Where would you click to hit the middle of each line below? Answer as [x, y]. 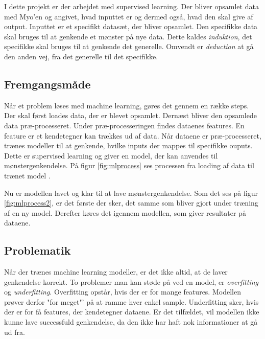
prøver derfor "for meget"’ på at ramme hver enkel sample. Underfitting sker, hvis [131, 301]
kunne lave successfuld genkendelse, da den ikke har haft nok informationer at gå [131, 322]
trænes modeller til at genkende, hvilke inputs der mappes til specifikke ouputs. [128, 145]
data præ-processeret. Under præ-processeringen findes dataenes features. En [124, 125]
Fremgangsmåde [47, 84]
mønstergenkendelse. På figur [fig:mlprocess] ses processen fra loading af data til [129, 165]
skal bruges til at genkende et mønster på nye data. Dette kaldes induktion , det [128, 36]
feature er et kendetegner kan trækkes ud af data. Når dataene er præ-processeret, [133, 135]
